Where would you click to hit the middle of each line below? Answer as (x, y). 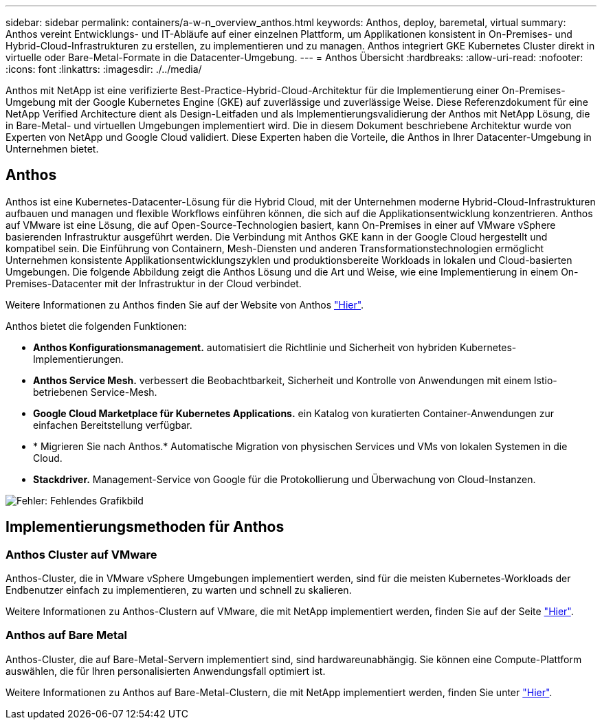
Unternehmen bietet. (52, 149)
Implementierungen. (78, 359)
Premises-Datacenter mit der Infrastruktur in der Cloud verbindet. (154, 283)
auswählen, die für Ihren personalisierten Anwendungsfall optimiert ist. (166, 671)
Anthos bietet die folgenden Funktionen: (96, 326)
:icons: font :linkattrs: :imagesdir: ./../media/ (104, 69)
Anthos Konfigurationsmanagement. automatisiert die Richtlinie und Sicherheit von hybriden (245, 347)
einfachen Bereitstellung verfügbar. (113, 425)
